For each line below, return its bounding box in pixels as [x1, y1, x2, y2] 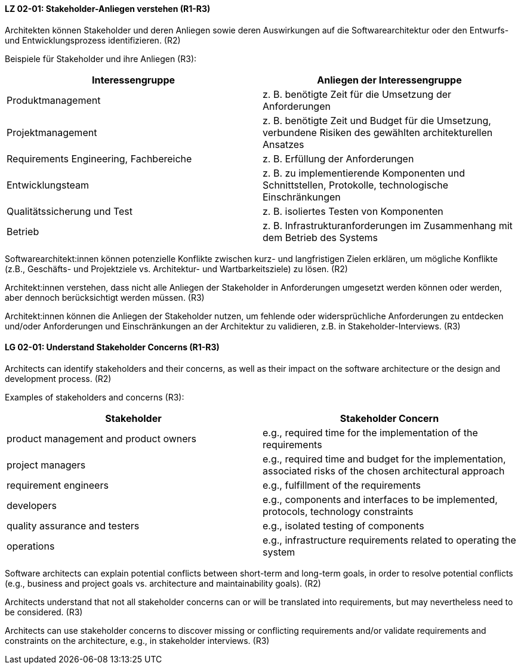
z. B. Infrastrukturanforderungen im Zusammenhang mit [263, 219, 513, 232]
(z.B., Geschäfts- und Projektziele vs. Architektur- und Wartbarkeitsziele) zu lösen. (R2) [5, 263, 348, 274]
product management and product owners [7, 432, 197, 445]
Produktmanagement [7, 94, 101, 106]
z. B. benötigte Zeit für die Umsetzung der [263, 88, 452, 100]
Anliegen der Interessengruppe [317, 73, 462, 86]
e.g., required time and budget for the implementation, [263, 452, 506, 465]
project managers [7, 458, 86, 471]
